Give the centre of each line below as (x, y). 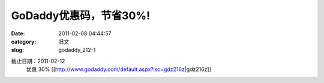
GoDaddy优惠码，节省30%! (80, 16)
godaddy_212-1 (77, 50)
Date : (18, 33)
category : (24, 41)
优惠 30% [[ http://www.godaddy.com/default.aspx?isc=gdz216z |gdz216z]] (118, 69)
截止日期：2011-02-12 (38, 61)
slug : (17, 50)
